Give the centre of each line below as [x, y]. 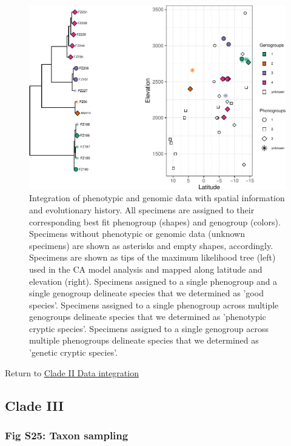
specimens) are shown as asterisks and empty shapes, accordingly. [151, 245]
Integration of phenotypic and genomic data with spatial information [157, 198]
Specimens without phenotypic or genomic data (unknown [137, 234]
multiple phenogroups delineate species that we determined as [144, 340]
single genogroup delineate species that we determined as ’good [146, 293]
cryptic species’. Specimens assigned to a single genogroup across [149, 328]
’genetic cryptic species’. [74, 352]
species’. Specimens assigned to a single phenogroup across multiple [154, 305]
